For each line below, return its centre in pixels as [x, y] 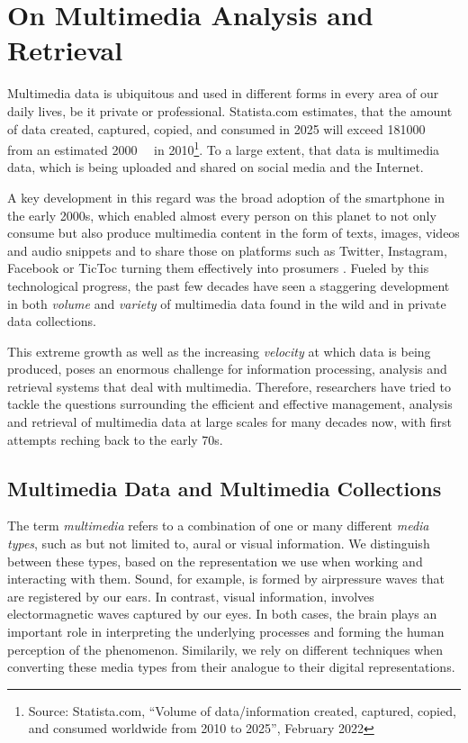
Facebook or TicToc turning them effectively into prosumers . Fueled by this [218, 268]
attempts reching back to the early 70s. [115, 439]
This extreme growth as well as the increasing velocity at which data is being [219, 351]
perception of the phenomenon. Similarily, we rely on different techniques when [225, 649]
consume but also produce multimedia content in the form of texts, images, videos [234, 233]
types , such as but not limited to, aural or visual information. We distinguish [219, 544]
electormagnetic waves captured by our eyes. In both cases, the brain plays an [222, 614]
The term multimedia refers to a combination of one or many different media [218, 526]
